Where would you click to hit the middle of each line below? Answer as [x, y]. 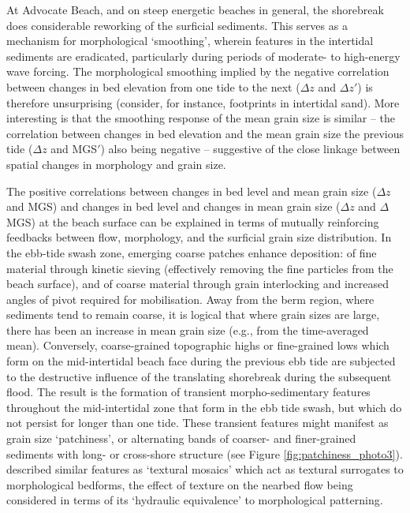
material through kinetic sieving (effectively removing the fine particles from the [200, 268]
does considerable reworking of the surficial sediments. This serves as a [177, 25]
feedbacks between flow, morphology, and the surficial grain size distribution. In [199, 237]
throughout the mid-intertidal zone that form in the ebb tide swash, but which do [204, 407]
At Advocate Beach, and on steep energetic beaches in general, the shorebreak [195, 9]
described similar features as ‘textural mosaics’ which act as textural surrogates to [205, 469]
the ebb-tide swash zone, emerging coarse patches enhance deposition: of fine [192, 252]
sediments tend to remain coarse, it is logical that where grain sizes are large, [193, 315]
